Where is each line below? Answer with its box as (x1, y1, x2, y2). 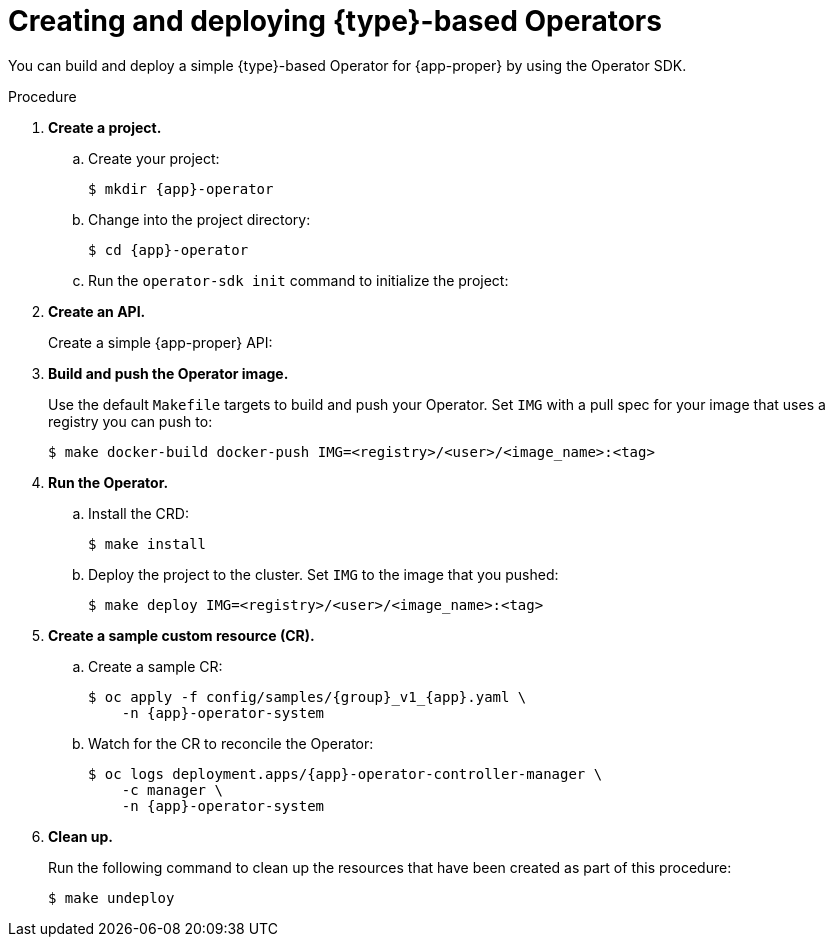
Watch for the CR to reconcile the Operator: (88, 734, 374, 752)
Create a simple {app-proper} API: (48, 333, 273, 351)
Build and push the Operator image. (48, 364, 289, 382)
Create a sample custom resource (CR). (48, 626, 315, 644)
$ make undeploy (48, 889, 175, 906)
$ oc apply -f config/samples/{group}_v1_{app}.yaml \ (88, 688, 527, 705)
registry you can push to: (48, 412, 213, 430)
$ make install (88, 535, 207, 552)
